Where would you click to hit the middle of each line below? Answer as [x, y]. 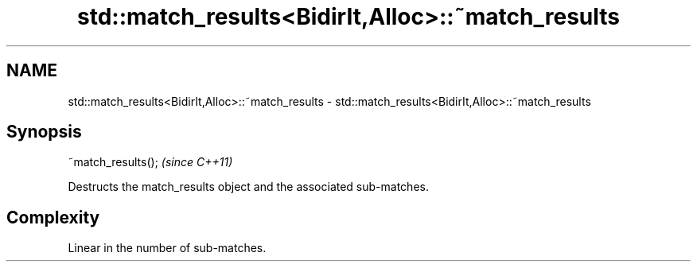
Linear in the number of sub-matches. [167, 248]
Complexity [53, 217]
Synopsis [44, 132]
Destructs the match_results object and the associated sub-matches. [248, 187]
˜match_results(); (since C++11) [150, 162]
